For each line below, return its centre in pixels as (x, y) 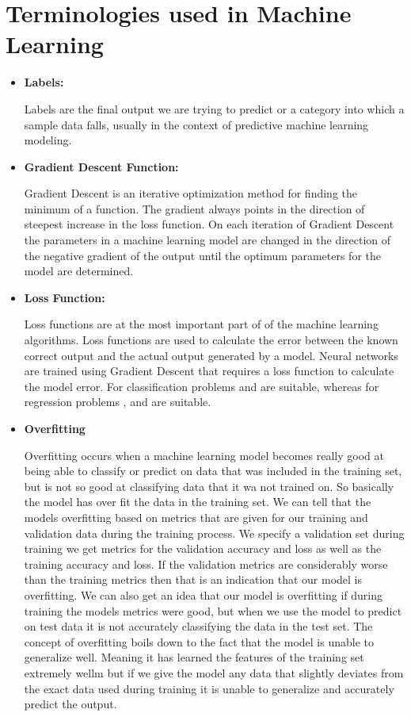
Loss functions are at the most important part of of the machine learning (201, 324)
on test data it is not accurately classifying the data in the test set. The (198, 626)
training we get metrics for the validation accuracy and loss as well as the (203, 548)
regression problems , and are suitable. (118, 402)
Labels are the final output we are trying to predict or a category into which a (214, 108)
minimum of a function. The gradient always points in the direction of (194, 208)
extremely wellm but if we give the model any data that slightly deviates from (214, 672)
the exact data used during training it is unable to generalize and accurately (209, 688)
